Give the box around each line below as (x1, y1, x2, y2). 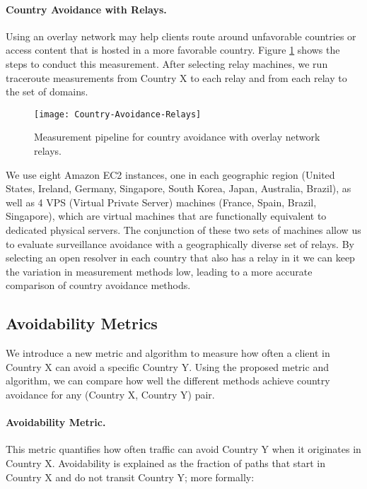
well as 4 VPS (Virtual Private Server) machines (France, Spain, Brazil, (6, 194, 317, 209)
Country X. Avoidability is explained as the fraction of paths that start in (6, 455, 325, 470)
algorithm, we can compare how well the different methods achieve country (6, 373, 330, 388)
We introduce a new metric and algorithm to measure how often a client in (6, 346, 330, 360)
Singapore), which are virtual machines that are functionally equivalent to (6, 208, 327, 223)
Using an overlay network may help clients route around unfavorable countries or (6, 28, 356, 43)
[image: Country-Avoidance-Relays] (34, 109, 202, 119)
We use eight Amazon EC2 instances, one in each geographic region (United (6, 167, 335, 182)
